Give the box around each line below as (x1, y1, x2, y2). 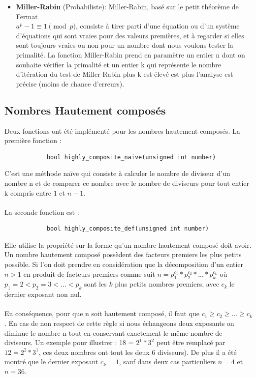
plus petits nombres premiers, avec (115, 279, 219, 289)
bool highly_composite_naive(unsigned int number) (46, 153, 216, 161)
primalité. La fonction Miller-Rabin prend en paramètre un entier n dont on (16, 49, 245, 59)
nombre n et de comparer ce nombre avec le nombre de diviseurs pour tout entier (4, 177, 250, 188)
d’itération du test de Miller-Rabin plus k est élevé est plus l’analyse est (16, 69, 233, 79)
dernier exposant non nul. (4, 289, 82, 299)
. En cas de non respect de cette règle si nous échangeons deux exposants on (4, 318, 234, 328)
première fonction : (4, 135, 62, 145)
